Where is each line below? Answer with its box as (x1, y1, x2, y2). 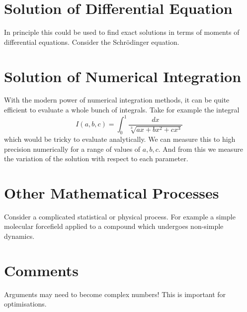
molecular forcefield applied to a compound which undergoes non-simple (4, 221, 224, 231)
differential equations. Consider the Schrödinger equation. (4, 36, 179, 47)
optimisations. (4, 299, 47, 309)
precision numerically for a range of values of (4, 143, 141, 154)
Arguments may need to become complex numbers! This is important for (4, 289, 226, 299)
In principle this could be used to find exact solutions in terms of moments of (4, 27, 240, 37)
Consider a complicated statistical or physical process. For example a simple (4, 211, 236, 221)
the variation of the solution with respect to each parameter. (4, 153, 188, 164)
